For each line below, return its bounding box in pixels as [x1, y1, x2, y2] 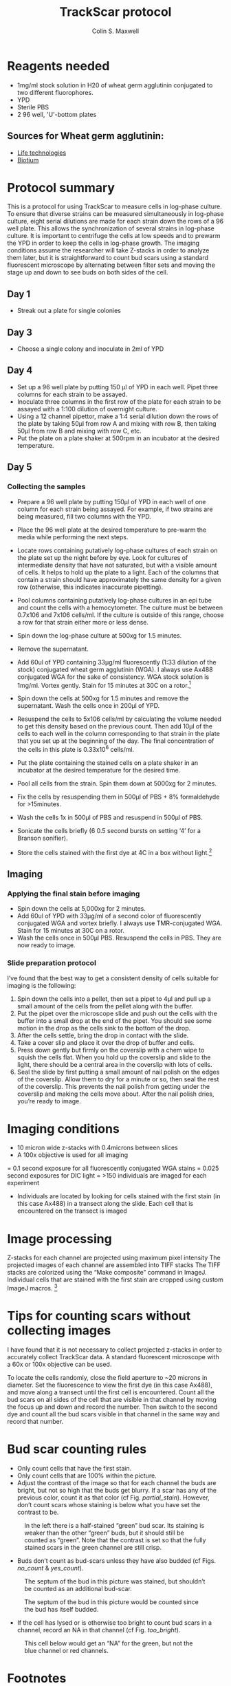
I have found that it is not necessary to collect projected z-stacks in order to [7, 1345, 222, 1354]
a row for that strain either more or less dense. [16, 618, 149, 626]
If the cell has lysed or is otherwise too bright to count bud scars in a [16, 1618, 212, 1627]
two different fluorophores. [16, 88, 94, 96]
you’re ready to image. [16, 1096, 81, 1105]
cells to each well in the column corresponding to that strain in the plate [16, 730, 220, 738]
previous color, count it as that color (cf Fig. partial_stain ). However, [16, 1493, 210, 1502]
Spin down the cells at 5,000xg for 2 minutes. [16, 905, 146, 913]
